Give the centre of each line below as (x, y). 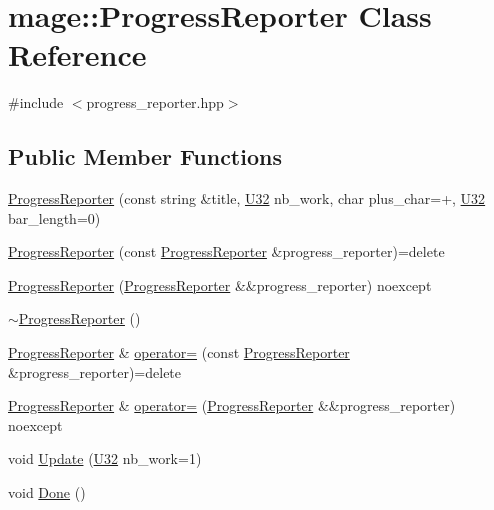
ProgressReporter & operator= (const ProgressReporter (179, 352)
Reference (77, 54)
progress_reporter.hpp (155, 102)
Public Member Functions (145, 156)
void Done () (47, 492)
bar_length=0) (54, 217)
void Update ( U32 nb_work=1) (105, 458)
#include (36, 102)
